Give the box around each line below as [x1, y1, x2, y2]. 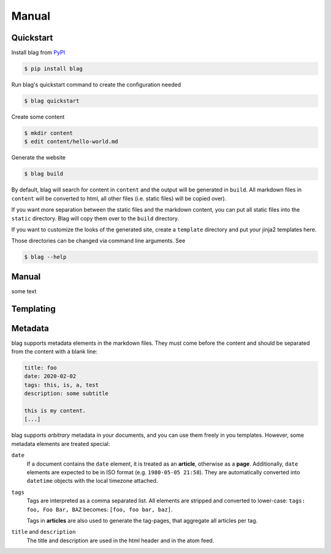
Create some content [11, 113, 65, 120]
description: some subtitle [24, 390, 108, 397]
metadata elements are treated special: [11, 440, 110, 447]
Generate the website [11, 154, 66, 161]
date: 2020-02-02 [24, 373, 77, 380]
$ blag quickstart [24, 98, 80, 104]
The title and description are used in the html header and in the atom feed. [26, 537, 215, 544]
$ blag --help [24, 253, 67, 261]
